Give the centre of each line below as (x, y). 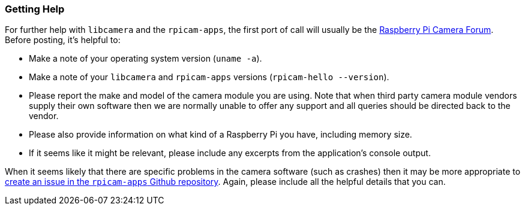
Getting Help (35, 9)
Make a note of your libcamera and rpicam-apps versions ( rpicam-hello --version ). (209, 77)
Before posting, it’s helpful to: (63, 40)
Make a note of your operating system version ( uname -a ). (145, 59)
